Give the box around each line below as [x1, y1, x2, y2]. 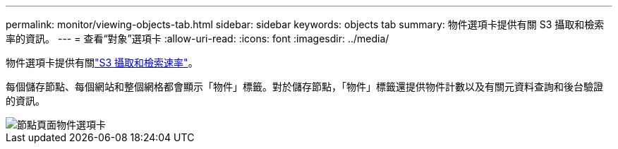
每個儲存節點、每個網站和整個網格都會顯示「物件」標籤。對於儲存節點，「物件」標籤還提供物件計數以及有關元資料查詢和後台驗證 [6, 81, 603, 93]
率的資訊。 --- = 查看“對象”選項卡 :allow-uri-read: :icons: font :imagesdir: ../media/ [6, 32, 389, 44]
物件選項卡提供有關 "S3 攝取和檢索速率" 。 [6, 56, 198, 68]
